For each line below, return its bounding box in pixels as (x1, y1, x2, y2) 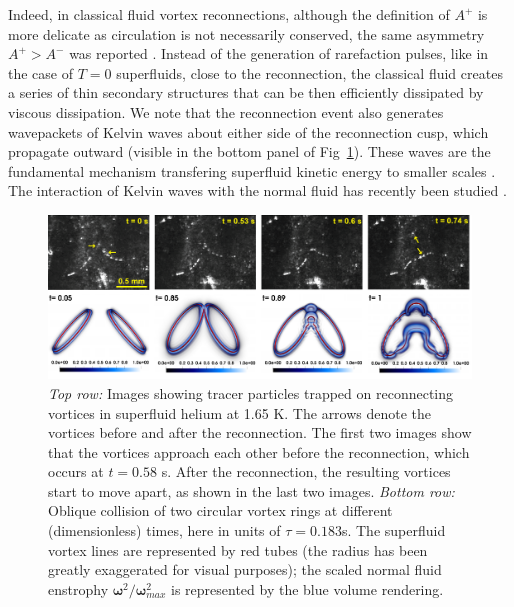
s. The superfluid (341, 520, 446, 541)
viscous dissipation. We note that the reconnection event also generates (8, 101, 444, 122)
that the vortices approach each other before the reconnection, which (48, 441, 470, 462)
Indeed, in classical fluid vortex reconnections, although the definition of (8, 4, 450, 24)
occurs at (48, 461, 104, 482)
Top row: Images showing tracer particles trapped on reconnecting (48, 382, 454, 403)
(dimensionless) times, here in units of (48, 520, 281, 541)
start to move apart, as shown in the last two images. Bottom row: (48, 480, 455, 501)
